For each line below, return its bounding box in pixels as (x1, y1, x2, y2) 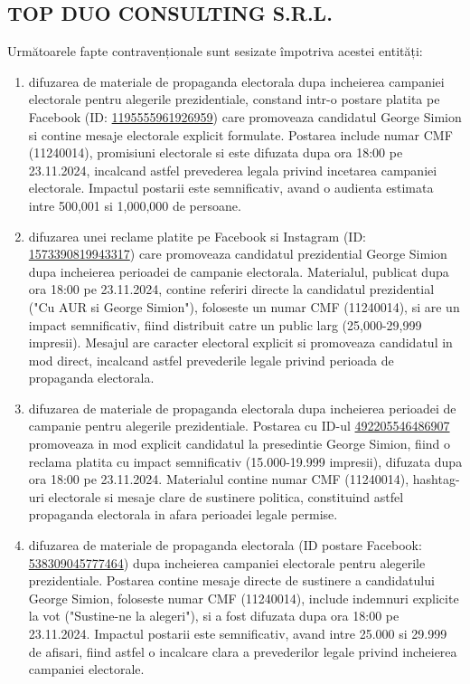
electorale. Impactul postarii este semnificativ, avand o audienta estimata (28, 178, 434, 197)
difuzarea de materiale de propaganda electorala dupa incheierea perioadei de (28, 398, 456, 417)
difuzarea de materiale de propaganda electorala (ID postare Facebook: (28, 536, 422, 555)
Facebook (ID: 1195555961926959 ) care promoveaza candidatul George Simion (28, 107, 462, 126)
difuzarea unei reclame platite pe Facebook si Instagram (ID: (28, 226, 367, 245)
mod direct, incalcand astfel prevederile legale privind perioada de (28, 350, 394, 369)
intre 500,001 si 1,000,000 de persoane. (28, 195, 241, 214)
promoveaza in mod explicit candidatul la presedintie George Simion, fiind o (28, 434, 451, 453)
